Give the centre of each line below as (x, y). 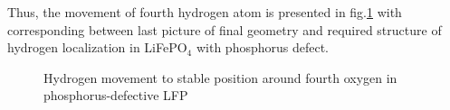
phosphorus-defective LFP (116, 95)
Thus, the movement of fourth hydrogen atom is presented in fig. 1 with (205, 12)
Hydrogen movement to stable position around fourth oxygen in (220, 77)
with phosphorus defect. (263, 47)
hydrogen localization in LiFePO (97, 47)
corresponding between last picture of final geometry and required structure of (225, 29)
